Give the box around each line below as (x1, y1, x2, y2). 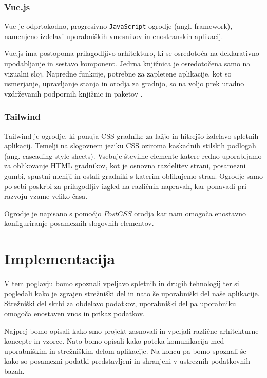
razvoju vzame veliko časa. (4, 191, 88, 201)
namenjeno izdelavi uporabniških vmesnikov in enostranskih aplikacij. (4, 30, 223, 41)
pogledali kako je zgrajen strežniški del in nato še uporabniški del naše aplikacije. (4, 288, 260, 298)
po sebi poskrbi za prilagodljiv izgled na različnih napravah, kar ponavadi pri (4, 180, 246, 191)
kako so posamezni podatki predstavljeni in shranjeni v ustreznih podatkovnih (4, 355, 250, 366)
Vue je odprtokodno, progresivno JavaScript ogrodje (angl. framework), (4, 21, 233, 31)
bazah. (4, 365, 25, 376)
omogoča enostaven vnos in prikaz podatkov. (4, 308, 145, 318)
